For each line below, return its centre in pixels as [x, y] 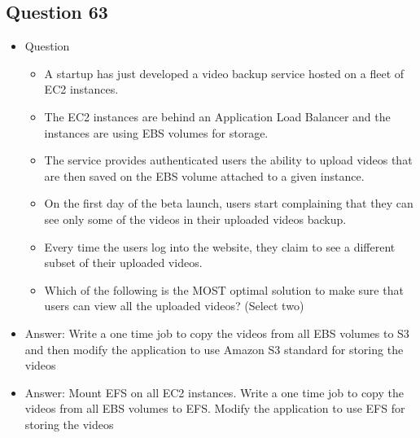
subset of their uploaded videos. [123, 263]
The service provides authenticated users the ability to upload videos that [228, 160]
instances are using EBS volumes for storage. [156, 132]
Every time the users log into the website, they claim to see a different [220, 246]
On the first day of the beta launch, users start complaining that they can [229, 203]
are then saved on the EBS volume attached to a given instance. [204, 175]
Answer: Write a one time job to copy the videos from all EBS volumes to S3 [217, 333]
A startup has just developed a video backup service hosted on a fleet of [224, 73]
